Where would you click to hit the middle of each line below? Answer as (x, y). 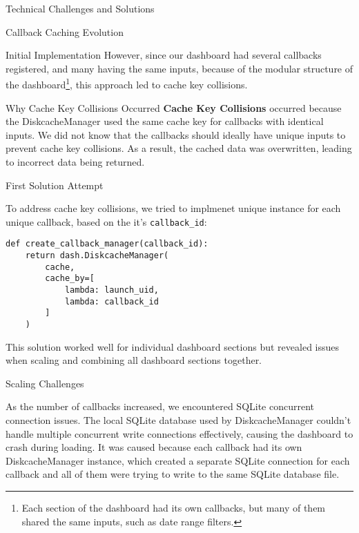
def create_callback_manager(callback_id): (107, 244)
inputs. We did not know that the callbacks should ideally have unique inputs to (176, 134)
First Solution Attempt (55, 185)
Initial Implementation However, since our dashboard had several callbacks (164, 55)
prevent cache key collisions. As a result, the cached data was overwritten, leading (179, 148)
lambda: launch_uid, (111, 290)
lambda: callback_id (111, 301)
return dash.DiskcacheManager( (97, 256)
